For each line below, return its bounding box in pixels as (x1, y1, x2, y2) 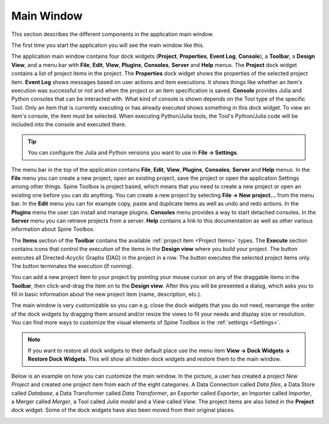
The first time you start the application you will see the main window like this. (11, 41, 205, 49)
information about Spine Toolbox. (11, 225, 95, 233)
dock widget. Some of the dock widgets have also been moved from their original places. (11, 406, 235, 414)
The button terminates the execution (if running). (11, 262, 133, 269)
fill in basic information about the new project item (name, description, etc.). (11, 291, 202, 298)
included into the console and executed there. (11, 121, 127, 128)
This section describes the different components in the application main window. (11, 30, 214, 38)
